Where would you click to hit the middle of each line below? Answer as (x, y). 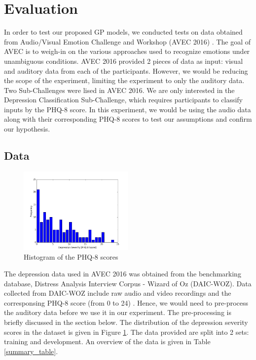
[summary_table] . (31, 351)
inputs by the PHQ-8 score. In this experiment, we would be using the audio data (128, 109)
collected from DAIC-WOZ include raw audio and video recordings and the (118, 293)
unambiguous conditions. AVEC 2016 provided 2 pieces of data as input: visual (124, 61)
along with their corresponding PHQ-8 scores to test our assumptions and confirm (128, 119)
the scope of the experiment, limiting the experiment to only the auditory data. (124, 80)
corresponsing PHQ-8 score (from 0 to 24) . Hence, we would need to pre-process (126, 302)
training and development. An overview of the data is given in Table (107, 341)
